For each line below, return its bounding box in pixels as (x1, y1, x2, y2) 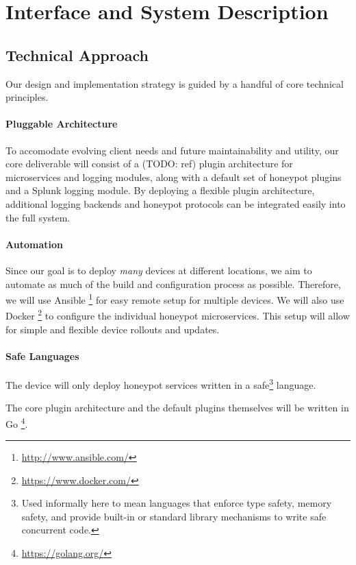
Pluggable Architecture (5, 117, 118, 131)
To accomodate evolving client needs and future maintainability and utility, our (5, 143, 339, 157)
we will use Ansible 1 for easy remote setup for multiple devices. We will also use (5, 291, 344, 306)
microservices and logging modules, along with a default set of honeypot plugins (5, 169, 342, 184)
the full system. (5, 210, 71, 224)
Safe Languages (5, 348, 79, 363)
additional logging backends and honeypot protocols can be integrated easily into (5, 196, 346, 211)
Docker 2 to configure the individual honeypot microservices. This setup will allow (5, 306, 350, 323)
